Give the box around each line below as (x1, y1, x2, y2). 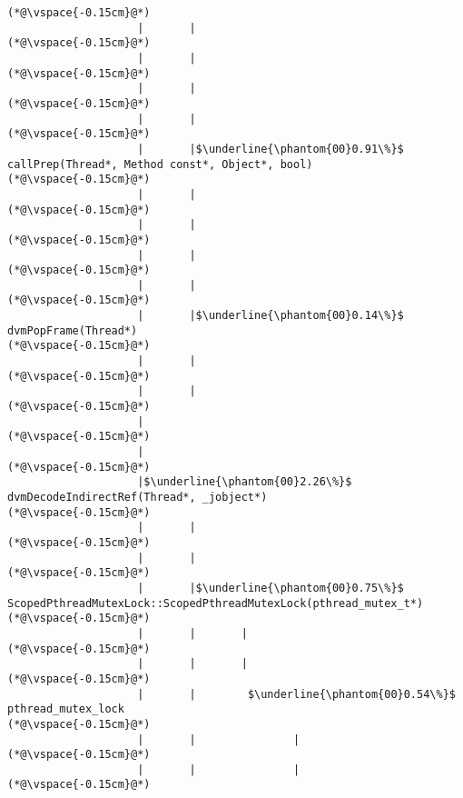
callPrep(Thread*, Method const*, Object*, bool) (7, 157, 313, 171)
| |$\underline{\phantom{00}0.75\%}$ (137, 581, 404, 594)
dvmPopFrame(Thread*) (7, 324, 138, 337)
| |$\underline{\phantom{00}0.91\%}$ (137, 142, 404, 155)
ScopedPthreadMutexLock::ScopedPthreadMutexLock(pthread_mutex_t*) (7, 596, 424, 610)
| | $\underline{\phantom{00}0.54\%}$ (137, 687, 456, 701)
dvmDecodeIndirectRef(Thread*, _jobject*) (7, 491, 268, 504)
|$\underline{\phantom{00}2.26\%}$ (137, 475, 352, 489)
